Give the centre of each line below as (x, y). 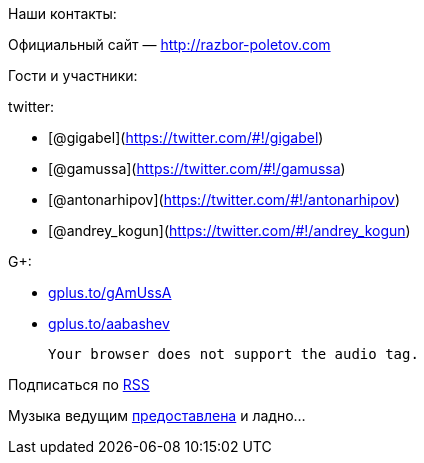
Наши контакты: (62, 13)
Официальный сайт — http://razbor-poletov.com (169, 44)
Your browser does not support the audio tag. (233, 354)
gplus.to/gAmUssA (110, 292)
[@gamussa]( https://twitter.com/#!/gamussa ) (197, 168)
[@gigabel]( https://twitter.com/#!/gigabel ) (186, 137)
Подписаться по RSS (79, 384)
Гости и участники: (73, 75)
